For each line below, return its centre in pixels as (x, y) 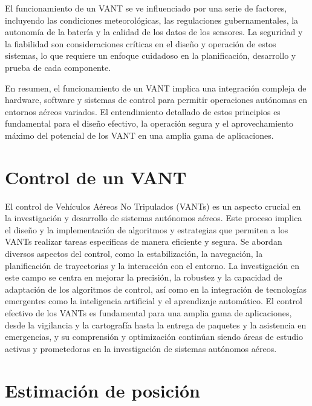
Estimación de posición (102, 390)
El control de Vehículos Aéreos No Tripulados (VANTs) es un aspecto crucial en (153, 206)
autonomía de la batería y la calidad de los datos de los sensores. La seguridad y (154, 32)
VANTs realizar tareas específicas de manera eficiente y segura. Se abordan (144, 241)
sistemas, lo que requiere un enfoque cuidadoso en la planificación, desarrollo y (151, 55)
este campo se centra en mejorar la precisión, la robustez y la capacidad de (144, 277)
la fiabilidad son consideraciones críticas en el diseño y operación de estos (141, 43)
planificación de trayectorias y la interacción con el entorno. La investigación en (152, 265)
